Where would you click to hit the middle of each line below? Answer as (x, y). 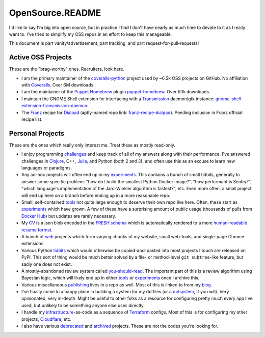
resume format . (37, 230)
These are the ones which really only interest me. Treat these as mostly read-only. (92, 145)
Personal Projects (37, 133)
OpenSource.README (55, 13)
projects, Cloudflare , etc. (46, 319)
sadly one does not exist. (47, 264)
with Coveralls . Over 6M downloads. (58, 85)
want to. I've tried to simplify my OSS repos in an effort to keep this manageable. (91, 34)
